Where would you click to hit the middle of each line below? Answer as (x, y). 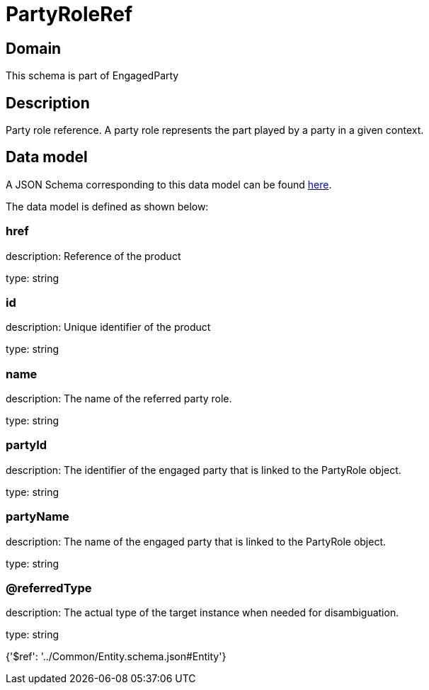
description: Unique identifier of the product (108, 327)
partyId (27, 445)
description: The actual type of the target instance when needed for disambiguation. (202, 613)
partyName (38, 517)
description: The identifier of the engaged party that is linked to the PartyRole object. (204, 470)
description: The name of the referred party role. (119, 399)
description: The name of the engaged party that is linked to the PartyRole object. (196, 541)
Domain (34, 48)
